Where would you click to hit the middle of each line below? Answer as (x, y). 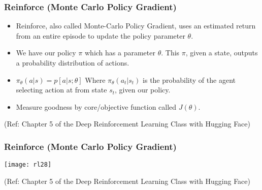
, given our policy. (143, 90)
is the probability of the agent (189, 80)
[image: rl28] (28, 165)
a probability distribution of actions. (73, 62)
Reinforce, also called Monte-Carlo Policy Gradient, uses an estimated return (136, 26)
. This (170, 53)
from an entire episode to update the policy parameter (101, 35)
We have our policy (46, 53)
